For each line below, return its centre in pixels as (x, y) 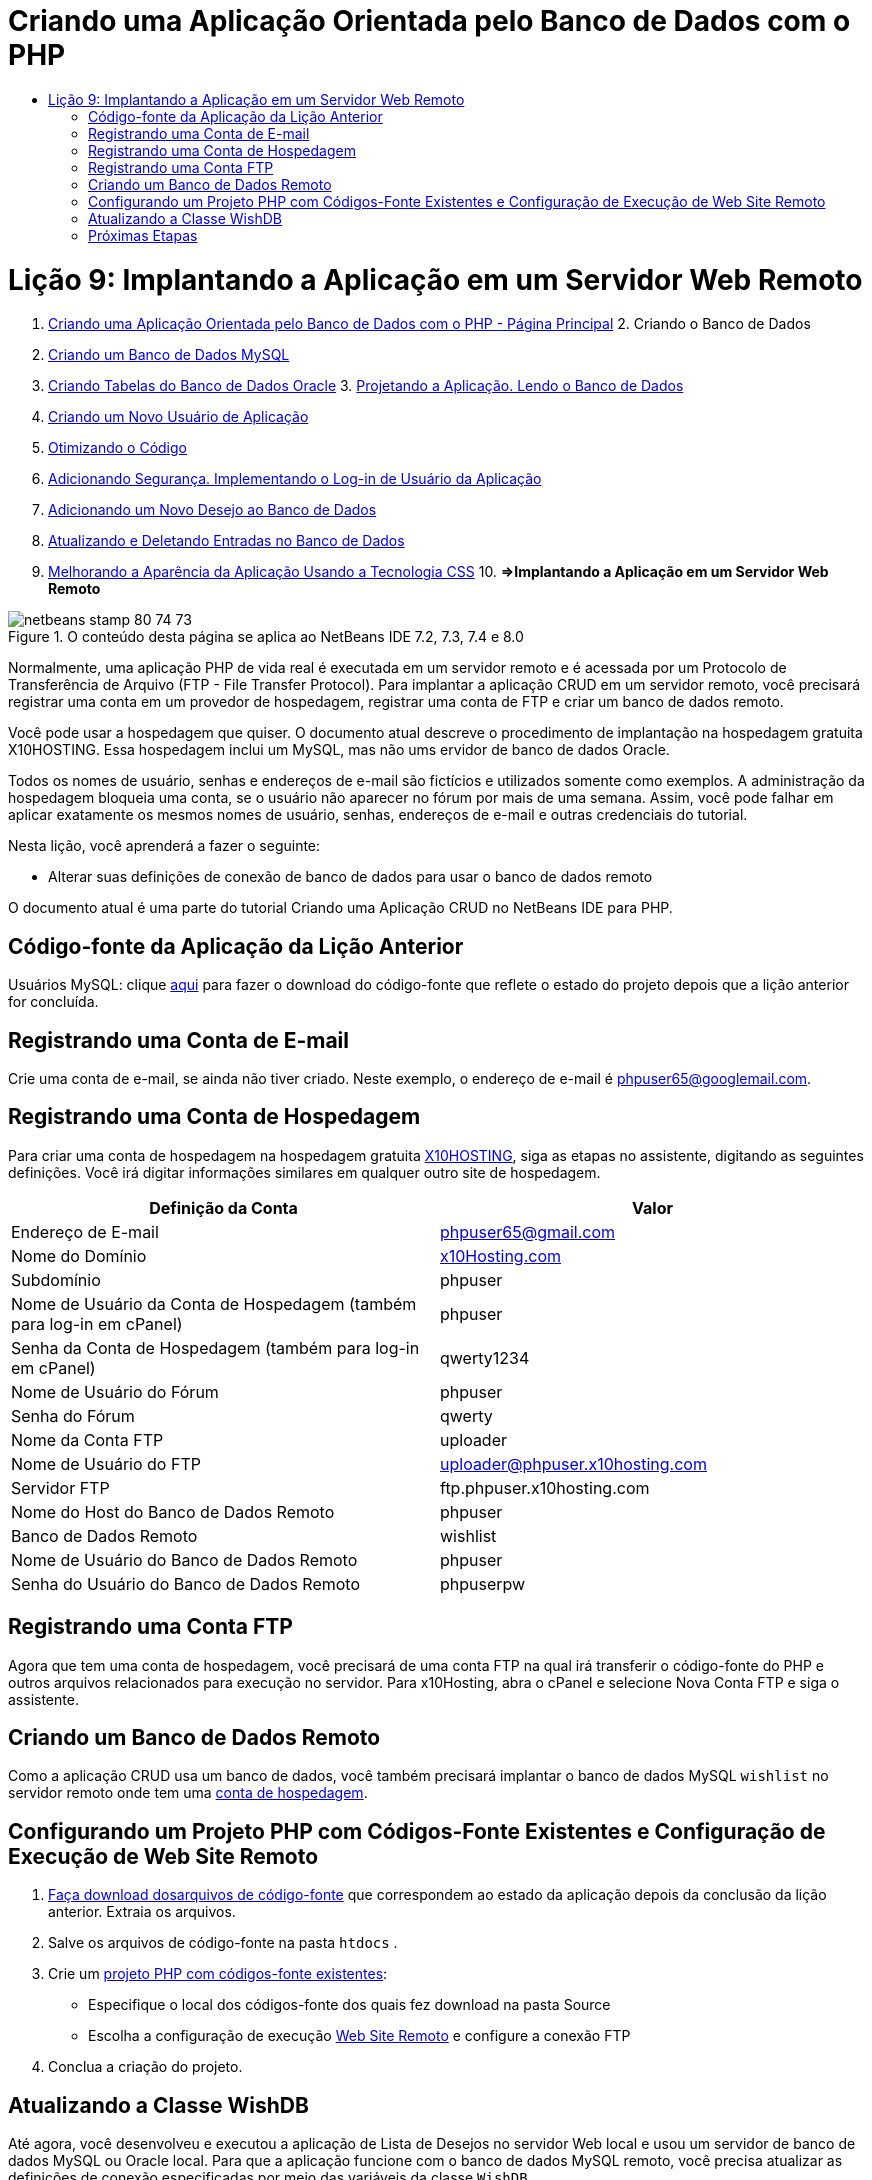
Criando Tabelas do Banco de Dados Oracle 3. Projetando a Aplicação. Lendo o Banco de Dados (366, 386)
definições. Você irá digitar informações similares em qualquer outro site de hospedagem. (304, 1172)
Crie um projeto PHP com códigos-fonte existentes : (218, 1974)
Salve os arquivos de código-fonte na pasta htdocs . (223, 1943)
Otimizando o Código (117, 448)
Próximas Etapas (143, 235)
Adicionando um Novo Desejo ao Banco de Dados (212, 510)
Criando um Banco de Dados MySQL (169, 355)
